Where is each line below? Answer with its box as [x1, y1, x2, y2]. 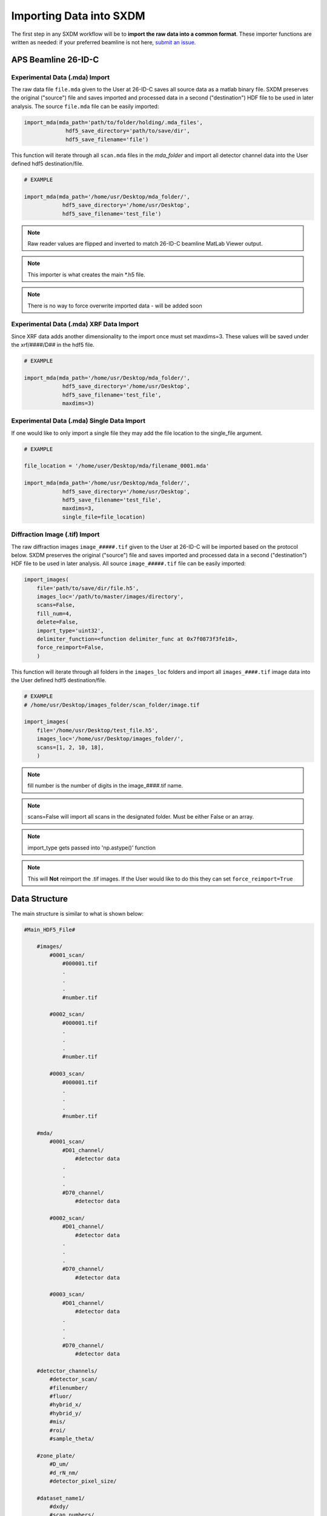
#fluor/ [49, 1393, 73, 1400]
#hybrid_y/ [49, 1410, 82, 1417]
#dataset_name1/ [36, 1495, 85, 1501]
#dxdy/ [49, 1503, 69, 1510]
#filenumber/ [49, 1384, 88, 1391]
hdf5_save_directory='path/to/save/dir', [65, 127, 190, 135]
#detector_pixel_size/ [49, 1477, 117, 1484]
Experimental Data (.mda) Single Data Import [11, 417, 145, 425]
